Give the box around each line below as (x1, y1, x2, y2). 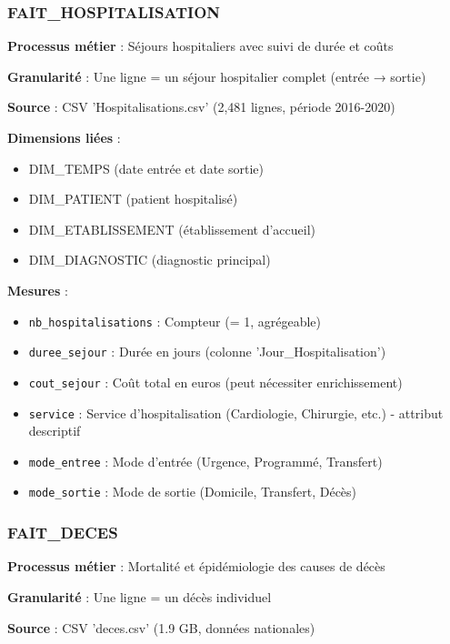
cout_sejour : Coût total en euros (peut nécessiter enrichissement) (28, 372, 403, 391)
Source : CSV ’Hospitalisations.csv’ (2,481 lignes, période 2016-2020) (7, 97, 395, 116)
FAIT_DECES (7, 521, 118, 544)
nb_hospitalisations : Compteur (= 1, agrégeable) (28, 311, 322, 330)
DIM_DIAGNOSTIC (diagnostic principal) (28, 250, 271, 269)
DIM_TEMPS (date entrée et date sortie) (28, 158, 264, 177)
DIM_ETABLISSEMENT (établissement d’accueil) (28, 219, 315, 238)
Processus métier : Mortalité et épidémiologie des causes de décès (7, 557, 385, 576)
